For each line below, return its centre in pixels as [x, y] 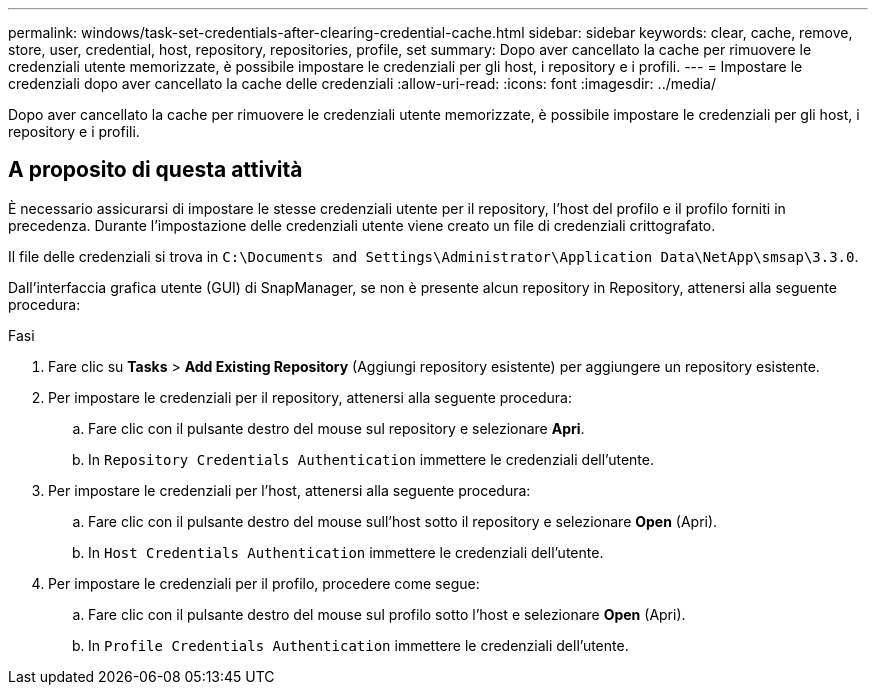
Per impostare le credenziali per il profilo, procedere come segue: [264, 583]
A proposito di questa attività [155, 170]
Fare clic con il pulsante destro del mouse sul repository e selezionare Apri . [336, 428]
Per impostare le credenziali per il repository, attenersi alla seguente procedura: [310, 397]
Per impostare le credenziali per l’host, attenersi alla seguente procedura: [289, 490]
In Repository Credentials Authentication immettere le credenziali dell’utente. [371, 459]
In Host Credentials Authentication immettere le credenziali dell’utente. [346, 552]
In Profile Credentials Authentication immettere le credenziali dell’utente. [358, 645]
